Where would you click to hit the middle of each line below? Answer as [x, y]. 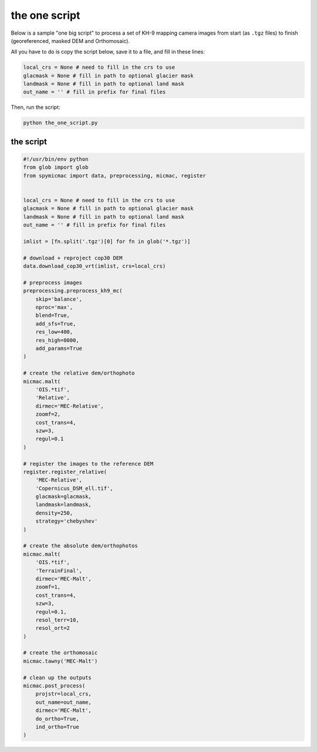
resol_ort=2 [53, 628]
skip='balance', [59, 299]
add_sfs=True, [56, 324]
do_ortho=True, [57, 718]
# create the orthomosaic [60, 653]
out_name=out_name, [64, 702]
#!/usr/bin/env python [56, 159]
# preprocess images [53, 283]
